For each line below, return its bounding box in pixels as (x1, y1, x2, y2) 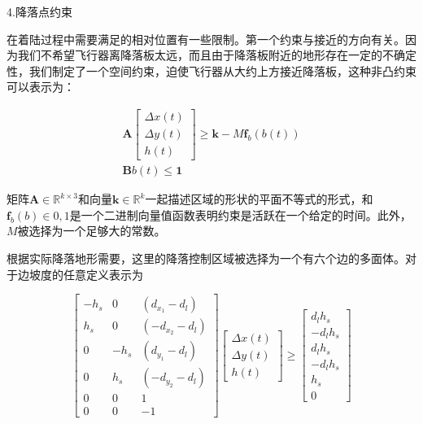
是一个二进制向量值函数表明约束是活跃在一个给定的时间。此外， (69, 206, 412, 223)
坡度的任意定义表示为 (28, 265, 143, 282)
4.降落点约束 (7, 3, 72, 20)
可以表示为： (7, 78, 75, 95)
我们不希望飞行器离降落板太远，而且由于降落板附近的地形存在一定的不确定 (17, 46, 416, 63)
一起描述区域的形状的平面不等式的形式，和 (145, 190, 373, 208)
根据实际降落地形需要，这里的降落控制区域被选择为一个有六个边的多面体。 (7, 249, 405, 266)
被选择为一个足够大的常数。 (17, 222, 166, 239)
